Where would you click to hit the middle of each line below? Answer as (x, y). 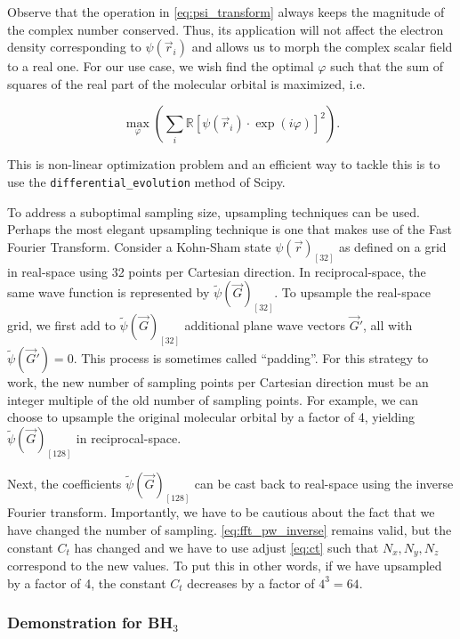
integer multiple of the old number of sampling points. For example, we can (213, 399)
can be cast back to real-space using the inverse (324, 483)
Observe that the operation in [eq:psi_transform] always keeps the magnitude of (226, 12)
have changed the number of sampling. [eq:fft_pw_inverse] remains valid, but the (230, 530)
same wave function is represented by (109, 292)
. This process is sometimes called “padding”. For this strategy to (251, 357)
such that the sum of (387, 66)
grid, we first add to (61, 325)
